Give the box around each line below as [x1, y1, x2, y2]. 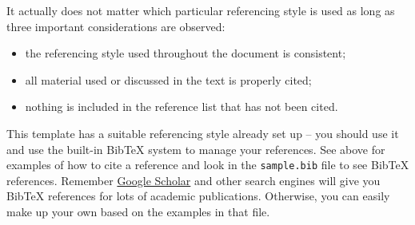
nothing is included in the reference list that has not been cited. [25, 98, 338, 115]
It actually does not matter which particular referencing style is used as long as [6, 2, 395, 18]
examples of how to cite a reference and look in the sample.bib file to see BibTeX [6, 156, 409, 173]
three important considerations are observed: [6, 18, 225, 34]
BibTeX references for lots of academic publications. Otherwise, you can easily [6, 187, 390, 204]
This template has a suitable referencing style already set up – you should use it [6, 124, 399, 141]
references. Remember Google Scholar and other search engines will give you [6, 172, 381, 188]
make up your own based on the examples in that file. [6, 203, 270, 219]
